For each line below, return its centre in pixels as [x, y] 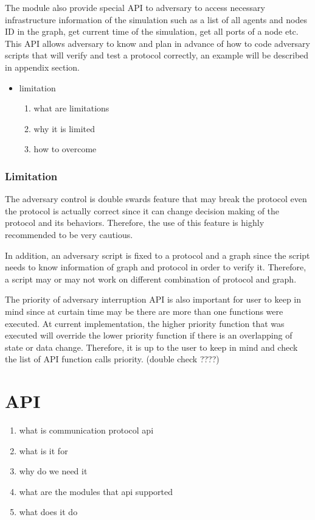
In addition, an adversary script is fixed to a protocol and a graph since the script [157, 255]
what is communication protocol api [86, 430]
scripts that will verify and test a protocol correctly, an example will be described [157, 55]
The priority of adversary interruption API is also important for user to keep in [153, 299]
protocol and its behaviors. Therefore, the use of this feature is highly [135, 223]
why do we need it [53, 471]
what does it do [48, 512]
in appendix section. [42, 67]
